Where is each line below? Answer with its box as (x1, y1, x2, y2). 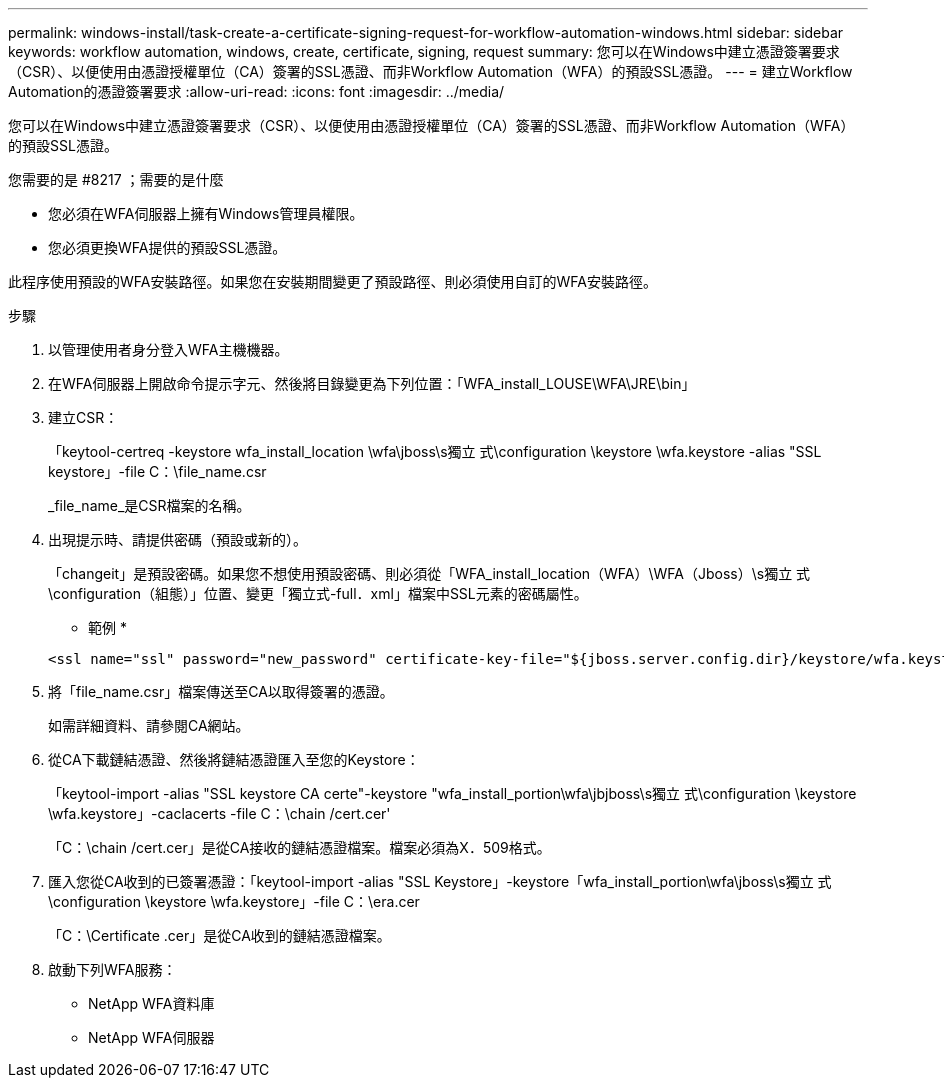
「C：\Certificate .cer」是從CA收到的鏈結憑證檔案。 (48, 927, 391, 944)
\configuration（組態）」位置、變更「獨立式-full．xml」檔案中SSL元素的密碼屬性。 (48, 585, 588, 602)
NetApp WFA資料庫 (88, 995, 215, 1012)
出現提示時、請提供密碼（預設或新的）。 (48, 531, 307, 548)
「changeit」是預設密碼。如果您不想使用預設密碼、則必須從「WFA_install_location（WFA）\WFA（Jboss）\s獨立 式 (48, 565, 811, 582)
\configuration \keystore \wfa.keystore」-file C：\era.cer (48, 893, 420, 910)
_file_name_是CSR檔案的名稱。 (48, 497, 251, 514)
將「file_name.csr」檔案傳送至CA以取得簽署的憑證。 (48, 683, 394, 700)
